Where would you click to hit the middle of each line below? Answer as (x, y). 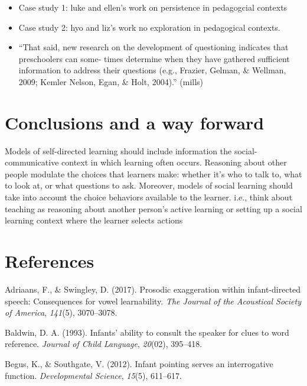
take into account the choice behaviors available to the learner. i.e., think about (149, 197)
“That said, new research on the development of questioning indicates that (153, 47)
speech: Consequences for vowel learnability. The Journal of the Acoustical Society (153, 301)
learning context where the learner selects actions (94, 220)
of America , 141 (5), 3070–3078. (61, 312)
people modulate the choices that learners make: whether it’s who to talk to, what (153, 173)
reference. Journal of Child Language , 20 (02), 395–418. (104, 344)
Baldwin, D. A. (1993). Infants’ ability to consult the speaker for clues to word (147, 332)
